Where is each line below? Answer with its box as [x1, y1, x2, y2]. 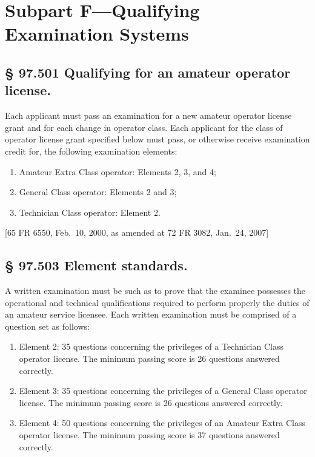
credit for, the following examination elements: [5, 144, 177, 157]
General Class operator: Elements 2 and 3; [19, 185, 177, 198]
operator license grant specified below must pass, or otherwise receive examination [5, 133, 310, 145]
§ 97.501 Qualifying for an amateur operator [5, 62, 291, 81]
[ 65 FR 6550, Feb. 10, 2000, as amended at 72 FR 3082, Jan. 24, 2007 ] [5, 226, 269, 239]
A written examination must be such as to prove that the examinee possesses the [5, 284, 306, 297]
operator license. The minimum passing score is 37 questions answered [19, 429, 280, 441]
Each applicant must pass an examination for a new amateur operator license [5, 109, 292, 122]
